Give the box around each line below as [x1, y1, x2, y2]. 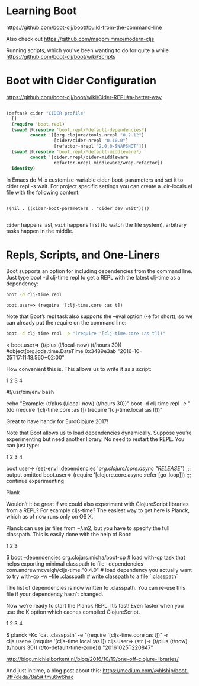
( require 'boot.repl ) [11, 121, 65, 127]
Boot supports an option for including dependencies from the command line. [6, 268, 193, 275]
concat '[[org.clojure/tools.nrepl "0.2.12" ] [30, 132, 145, 138]
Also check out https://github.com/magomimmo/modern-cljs [6, 35, 155, 42]
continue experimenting [6, 478, 64, 485]
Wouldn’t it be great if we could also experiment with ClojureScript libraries [6, 500, 189, 508]
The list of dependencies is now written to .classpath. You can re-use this [6, 585, 185, 592]
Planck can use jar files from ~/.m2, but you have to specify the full [6, 525, 170, 532]
